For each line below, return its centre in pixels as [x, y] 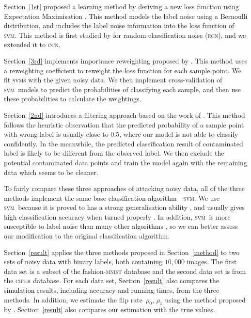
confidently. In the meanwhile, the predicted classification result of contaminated [124, 143]
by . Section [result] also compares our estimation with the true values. [110, 310]
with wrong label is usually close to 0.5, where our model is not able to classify [121, 134]
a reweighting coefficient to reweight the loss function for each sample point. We [123, 70]
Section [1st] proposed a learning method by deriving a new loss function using [122, 6]
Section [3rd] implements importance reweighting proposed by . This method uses [126, 60]
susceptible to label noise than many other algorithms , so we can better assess [121, 226]
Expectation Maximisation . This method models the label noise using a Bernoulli [126, 16]
